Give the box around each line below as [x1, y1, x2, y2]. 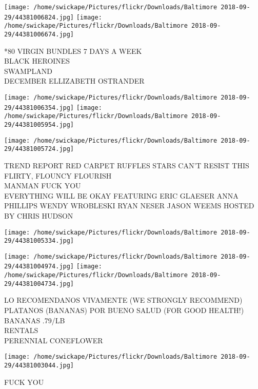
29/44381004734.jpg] [4, 280, 74, 287]
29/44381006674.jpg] [4, 30, 74, 38]
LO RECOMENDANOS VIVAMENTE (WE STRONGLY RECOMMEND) [4, 295, 243, 305]
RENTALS [4, 325, 38, 336]
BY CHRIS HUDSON [4, 210, 73, 221]
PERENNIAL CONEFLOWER [4, 335, 103, 345]
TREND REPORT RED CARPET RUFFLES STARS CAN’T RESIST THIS [4, 160, 249, 170]
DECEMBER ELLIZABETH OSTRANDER [4, 75, 145, 86]
